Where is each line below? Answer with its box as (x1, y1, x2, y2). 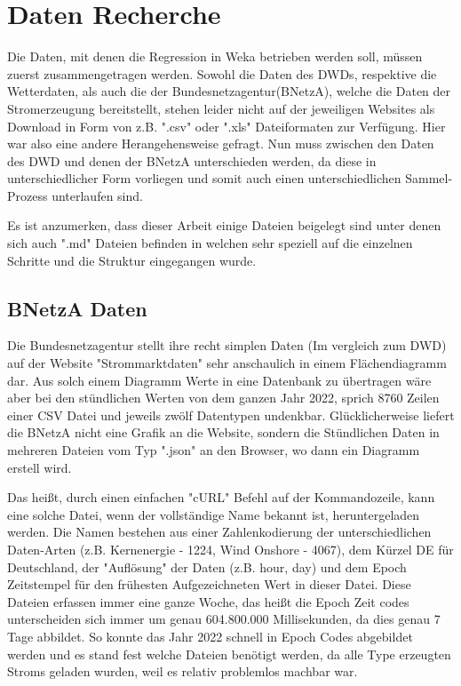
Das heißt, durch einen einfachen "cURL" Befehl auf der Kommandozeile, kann (7, 488, 435, 507)
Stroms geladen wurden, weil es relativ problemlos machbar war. (7, 662, 358, 681)
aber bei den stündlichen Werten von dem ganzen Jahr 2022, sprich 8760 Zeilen (7, 388, 440, 407)
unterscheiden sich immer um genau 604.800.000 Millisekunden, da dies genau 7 (7, 610, 441, 628)
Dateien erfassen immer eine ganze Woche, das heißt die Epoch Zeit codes (7, 592, 409, 610)
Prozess (7, 186, 48, 204)
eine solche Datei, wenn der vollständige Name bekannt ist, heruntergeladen (7, 505, 420, 523)
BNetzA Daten (7, 294, 147, 322)
